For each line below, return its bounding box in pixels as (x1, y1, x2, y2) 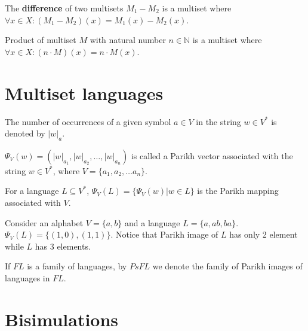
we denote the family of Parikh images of (152, 260, 303, 272)
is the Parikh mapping (197, 184, 279, 197)
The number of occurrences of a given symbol (5, 115, 171, 127)
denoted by (5, 127, 45, 139)
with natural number (90, 34, 166, 46)
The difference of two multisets (5, 2, 124, 14)
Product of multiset (5, 34, 76, 46)
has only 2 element (229, 228, 298, 241)
